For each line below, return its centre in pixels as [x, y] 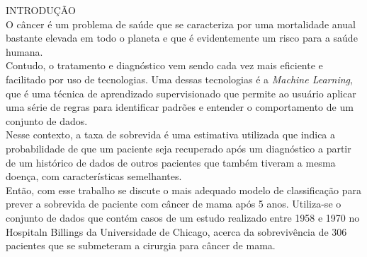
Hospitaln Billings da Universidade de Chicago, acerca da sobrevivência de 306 [176, 231]
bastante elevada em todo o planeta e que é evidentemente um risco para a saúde [182, 38]
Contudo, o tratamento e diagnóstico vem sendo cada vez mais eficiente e [164, 65]
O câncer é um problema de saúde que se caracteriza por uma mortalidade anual [181, 24]
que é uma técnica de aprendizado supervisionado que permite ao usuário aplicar [181, 93]
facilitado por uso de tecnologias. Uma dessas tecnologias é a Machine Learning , [179, 79]
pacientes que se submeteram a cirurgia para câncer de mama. [141, 245]
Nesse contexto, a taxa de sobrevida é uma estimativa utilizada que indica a [171, 135]
